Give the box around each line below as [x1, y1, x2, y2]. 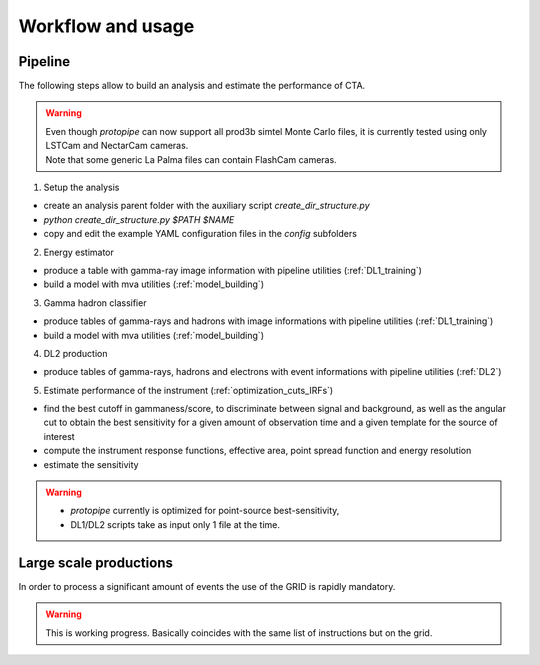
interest [43, 430, 75, 442]
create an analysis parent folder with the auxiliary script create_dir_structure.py [43, 200, 370, 212]
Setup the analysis [43, 181, 120, 194]
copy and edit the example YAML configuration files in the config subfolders [43, 228, 357, 240]
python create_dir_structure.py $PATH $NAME [43, 213, 235, 225]
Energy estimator [43, 246, 115, 258]
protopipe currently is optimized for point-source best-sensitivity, [70, 505, 340, 517]
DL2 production [43, 347, 108, 359]
